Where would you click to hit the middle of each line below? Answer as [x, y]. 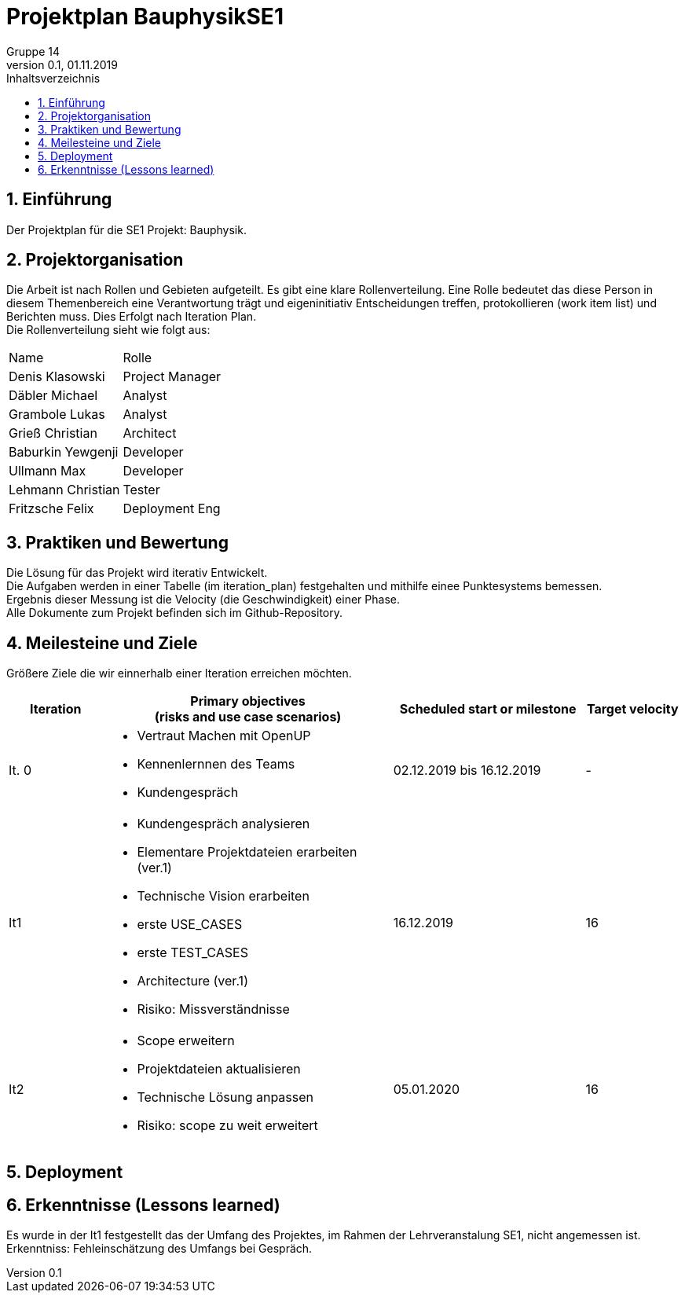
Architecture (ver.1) [192, 981]
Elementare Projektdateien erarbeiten [247, 852]
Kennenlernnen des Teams [216, 764]
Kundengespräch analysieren [223, 824]
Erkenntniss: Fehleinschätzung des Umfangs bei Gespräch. [159, 1249]
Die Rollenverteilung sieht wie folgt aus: [108, 330]
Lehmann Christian [64, 490]
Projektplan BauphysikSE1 [145, 17]
